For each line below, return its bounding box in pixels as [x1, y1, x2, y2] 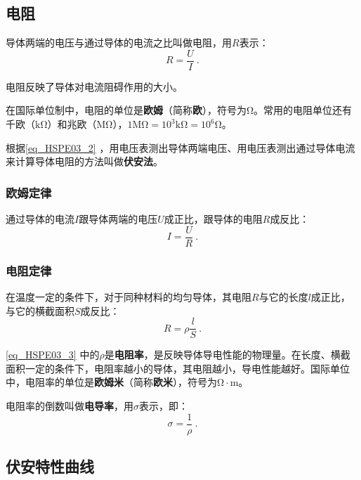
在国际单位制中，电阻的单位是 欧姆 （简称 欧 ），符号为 [6, 103, 247, 117]
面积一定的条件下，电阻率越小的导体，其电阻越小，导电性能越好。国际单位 [6, 361, 350, 375]
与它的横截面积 [6, 303, 74, 318]
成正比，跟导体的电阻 [164, 212, 263, 226]
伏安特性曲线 [6, 455, 94, 476]
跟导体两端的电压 [79, 212, 158, 226]
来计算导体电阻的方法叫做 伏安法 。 [6, 154, 163, 169]
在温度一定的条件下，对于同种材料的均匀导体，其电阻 [6, 289, 251, 304]
